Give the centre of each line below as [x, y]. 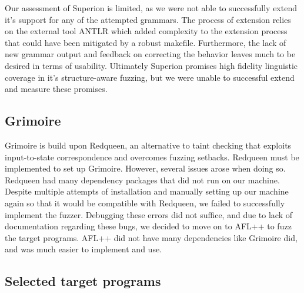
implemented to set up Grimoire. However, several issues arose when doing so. [145, 168]
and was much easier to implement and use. [83, 249]
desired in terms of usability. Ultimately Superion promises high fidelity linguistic [151, 65]
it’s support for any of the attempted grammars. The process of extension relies [148, 19]
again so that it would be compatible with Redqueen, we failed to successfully [145, 203]
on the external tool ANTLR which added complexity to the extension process [146, 31]
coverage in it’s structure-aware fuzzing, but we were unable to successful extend [150, 77]
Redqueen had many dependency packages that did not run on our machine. [142, 180]
